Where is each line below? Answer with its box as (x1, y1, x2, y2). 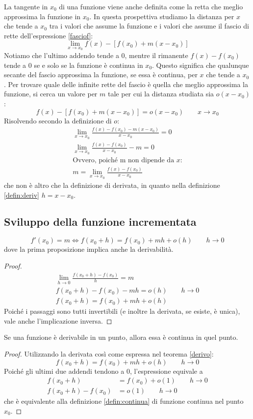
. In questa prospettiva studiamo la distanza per (89, 11, 234, 21)
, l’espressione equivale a (129, 365, 203, 376)
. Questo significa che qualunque (152, 60, 249, 70)
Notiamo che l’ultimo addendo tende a (4, 50, 119, 60)
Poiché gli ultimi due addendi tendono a (4, 365, 125, 376)
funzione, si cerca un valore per (4, 89, 98, 99)
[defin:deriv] (4, 189, 40, 200)
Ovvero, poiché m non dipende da (73, 157, 175, 164)
